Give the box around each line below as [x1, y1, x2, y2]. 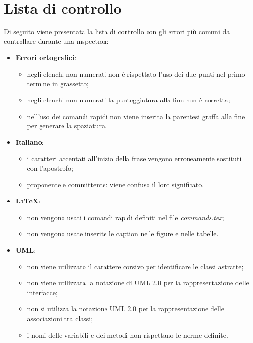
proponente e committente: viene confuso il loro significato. [27, 179, 204, 189]
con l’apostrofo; [27, 163, 73, 173]
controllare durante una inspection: [4, 36, 109, 46]
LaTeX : [15, 196, 41, 206]
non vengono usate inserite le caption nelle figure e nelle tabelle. [27, 228, 219, 239]
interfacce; [27, 287, 58, 297]
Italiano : [15, 137, 44, 147]
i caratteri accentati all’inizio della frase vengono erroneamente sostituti [27, 153, 242, 163]
